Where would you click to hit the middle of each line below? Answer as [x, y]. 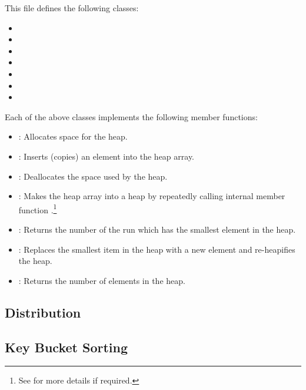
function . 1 [38, 209]
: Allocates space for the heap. [73, 136]
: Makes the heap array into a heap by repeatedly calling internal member [152, 196]
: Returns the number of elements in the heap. [102, 280]
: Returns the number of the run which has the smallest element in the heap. [157, 229]
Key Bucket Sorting [66, 347]
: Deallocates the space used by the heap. [93, 176]
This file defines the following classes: [72, 8]
